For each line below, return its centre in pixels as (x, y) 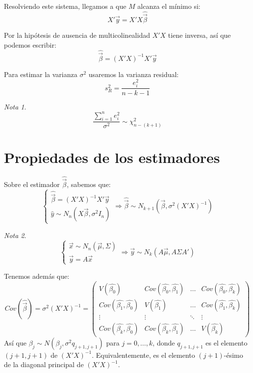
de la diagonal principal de (44, 364)
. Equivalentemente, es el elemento (143, 355)
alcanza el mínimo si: (169, 6)
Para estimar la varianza (41, 74)
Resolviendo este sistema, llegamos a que (65, 6)
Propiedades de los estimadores (112, 157)
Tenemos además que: (37, 276)
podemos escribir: (30, 44)
